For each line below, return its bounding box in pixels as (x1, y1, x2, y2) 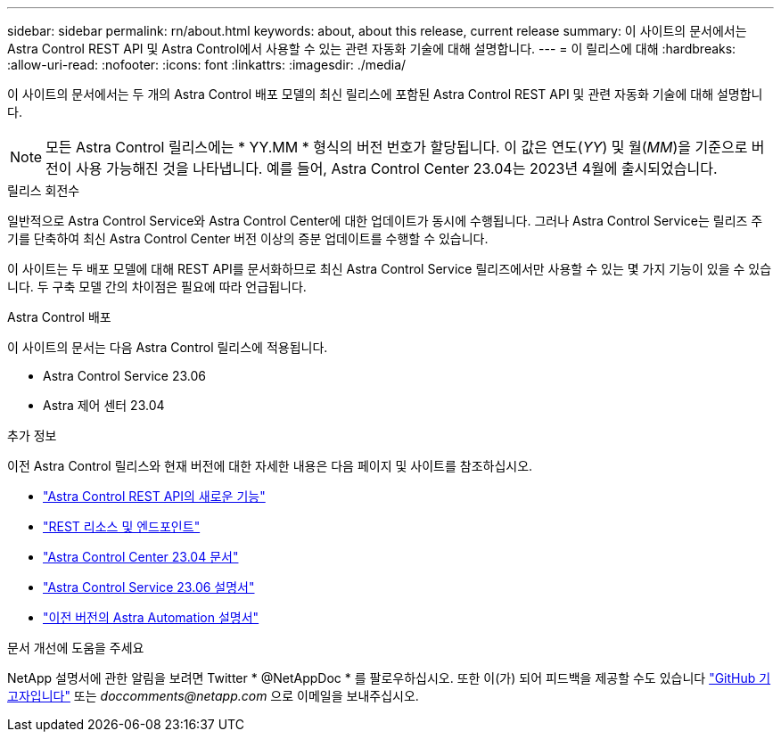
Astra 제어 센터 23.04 (43, 398, 165, 413)
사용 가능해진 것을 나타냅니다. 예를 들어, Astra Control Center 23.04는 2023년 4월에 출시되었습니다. (76, 160, 718, 177)
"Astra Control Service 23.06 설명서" (43, 579, 255, 595)
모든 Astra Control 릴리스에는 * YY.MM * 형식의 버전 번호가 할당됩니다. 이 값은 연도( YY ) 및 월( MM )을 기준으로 (45, 138, 748, 156)
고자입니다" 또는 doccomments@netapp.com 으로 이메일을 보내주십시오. (7, 688, 419, 703)
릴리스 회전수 (7, 183, 80, 198)
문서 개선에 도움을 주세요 (7, 640, 144, 655)
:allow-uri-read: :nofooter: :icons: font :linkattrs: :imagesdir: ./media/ (7, 57, 407, 72)
